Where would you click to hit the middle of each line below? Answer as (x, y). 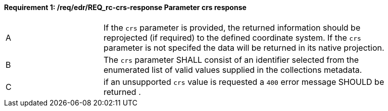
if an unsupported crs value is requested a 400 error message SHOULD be (244, 82)
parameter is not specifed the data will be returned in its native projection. (244, 47)
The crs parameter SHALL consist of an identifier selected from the (231, 60)
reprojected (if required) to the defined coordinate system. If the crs (232, 37)
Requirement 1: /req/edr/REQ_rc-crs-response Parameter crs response (125, 7)
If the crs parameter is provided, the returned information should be (232, 27)
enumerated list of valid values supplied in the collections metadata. (233, 70)
